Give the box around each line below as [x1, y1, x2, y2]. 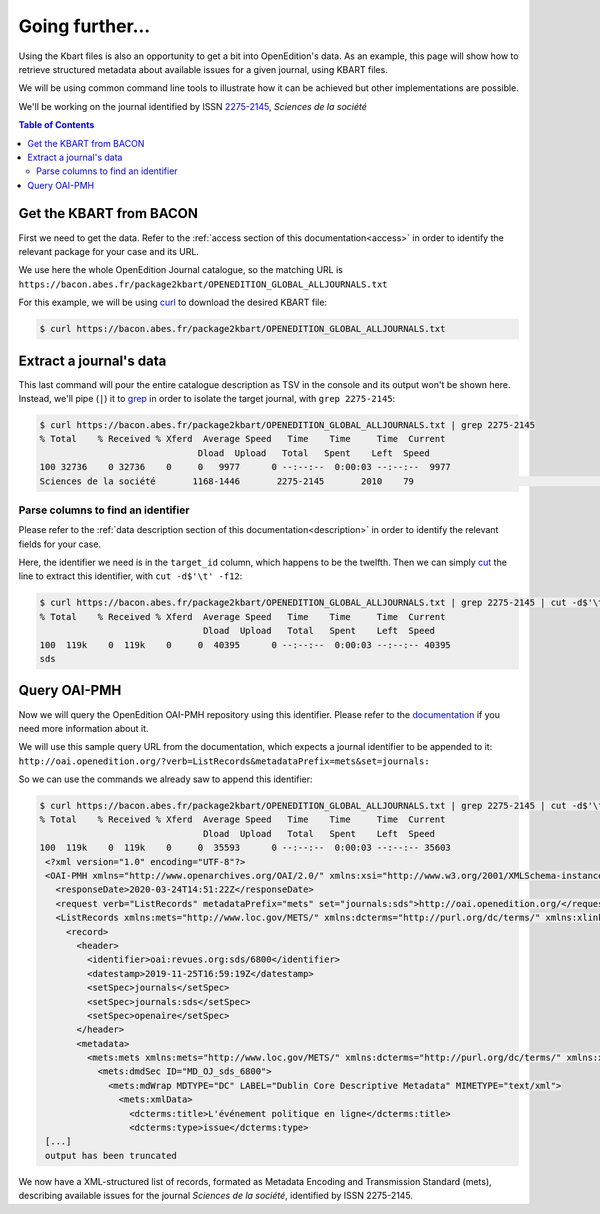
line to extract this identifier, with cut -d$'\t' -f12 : [18, 570, 243, 582]
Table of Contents [18, 119, 95, 131]
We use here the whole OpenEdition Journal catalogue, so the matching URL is [18, 264, 344, 276]
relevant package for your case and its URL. [18, 245, 200, 257]
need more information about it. [18, 722, 149, 734]
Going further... [18, 15, 151, 37]
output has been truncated [45, 1150, 177, 1161]
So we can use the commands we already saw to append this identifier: [18, 773, 314, 785]
